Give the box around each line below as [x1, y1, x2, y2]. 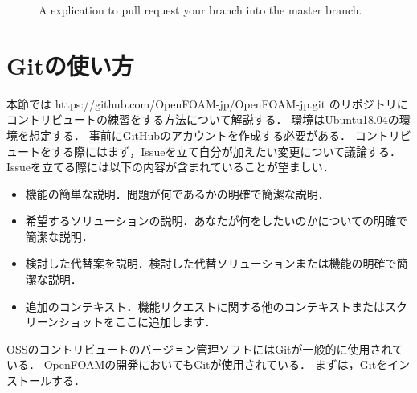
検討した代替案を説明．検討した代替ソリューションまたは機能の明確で [25, 255, 397, 272]
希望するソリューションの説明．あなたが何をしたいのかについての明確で [25, 212, 408, 229]
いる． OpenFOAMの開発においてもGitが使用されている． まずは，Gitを [6, 356, 388, 373]
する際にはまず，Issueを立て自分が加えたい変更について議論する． [51, 142, 401, 159]
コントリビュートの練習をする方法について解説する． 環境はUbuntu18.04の [6, 111, 399, 128]
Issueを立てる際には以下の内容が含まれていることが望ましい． [6, 158, 334, 175]
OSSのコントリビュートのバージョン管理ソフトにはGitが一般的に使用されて [6, 340, 404, 357]
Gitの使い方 [6, 48, 134, 81]
